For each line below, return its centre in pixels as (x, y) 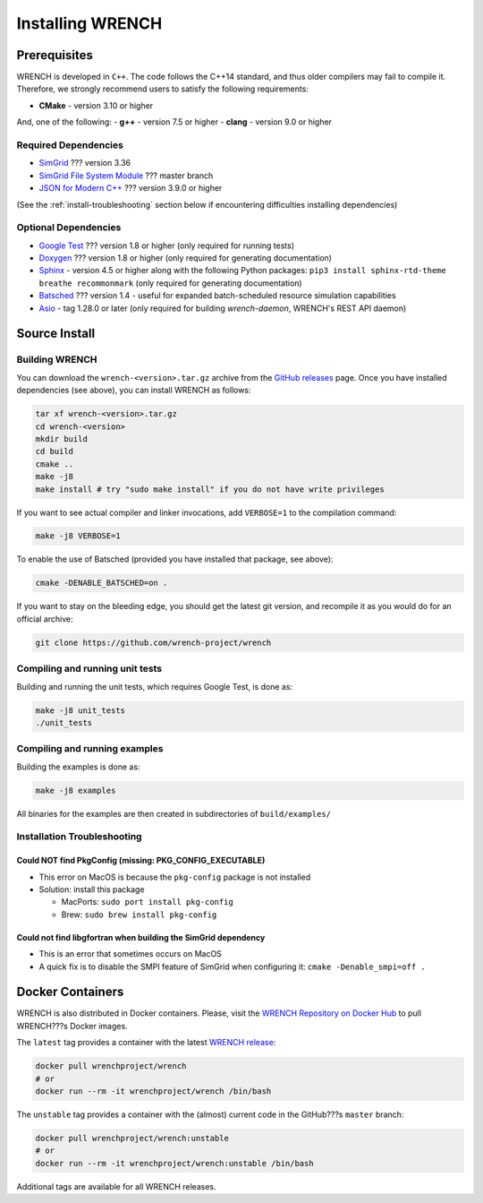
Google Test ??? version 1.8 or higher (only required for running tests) (167, 245)
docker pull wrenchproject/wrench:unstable (132, 1138)
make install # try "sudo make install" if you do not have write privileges (210, 489)
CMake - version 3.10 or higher (96, 105)
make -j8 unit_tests (80, 710)
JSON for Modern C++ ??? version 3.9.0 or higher (131, 188)
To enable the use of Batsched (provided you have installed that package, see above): (175, 559)
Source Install (56, 334)
